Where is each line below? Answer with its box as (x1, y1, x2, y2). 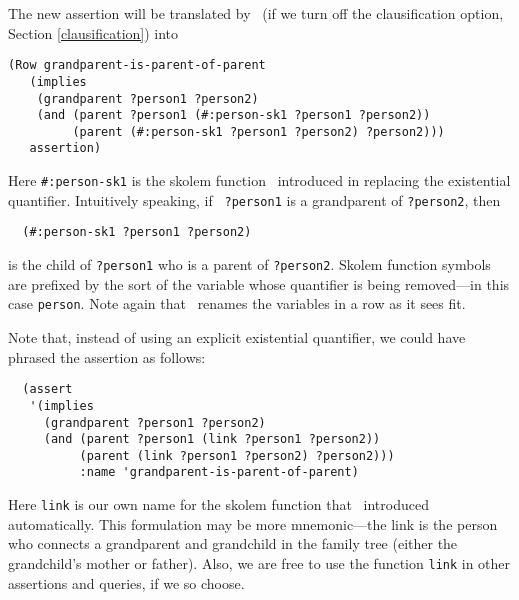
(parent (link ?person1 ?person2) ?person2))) (79, 448, 395, 463)
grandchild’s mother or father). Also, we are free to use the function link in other (8, 552, 511, 573)
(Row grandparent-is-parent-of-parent (8, 58, 266, 73)
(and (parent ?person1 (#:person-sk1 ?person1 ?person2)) (36, 108, 431, 123)
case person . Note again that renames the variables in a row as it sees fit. (8, 293, 466, 314)
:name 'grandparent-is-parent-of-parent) (79, 465, 359, 480)
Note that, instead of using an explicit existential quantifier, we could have (8, 327, 466, 347)
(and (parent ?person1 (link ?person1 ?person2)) (43, 432, 381, 447)
